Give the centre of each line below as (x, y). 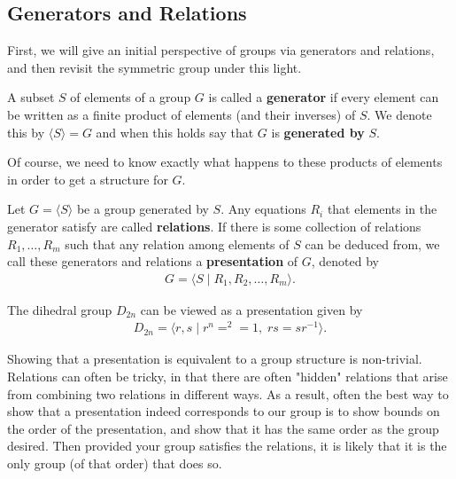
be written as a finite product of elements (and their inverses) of (182, 114)
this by (26, 132)
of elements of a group (131, 97)
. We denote (399, 114)
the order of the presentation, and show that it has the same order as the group (223, 428)
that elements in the (382, 209)
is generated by (318, 132)
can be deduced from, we (372, 243)
